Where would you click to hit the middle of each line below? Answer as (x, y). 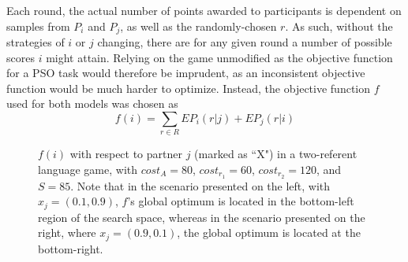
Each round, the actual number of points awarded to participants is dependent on (204, 10)
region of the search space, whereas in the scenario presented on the (202, 217)
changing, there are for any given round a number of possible (245, 42)
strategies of (36, 42)
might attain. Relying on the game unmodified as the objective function (219, 57)
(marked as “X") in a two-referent (276, 154)
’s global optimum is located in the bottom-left (241, 201)
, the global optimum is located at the (269, 232)
